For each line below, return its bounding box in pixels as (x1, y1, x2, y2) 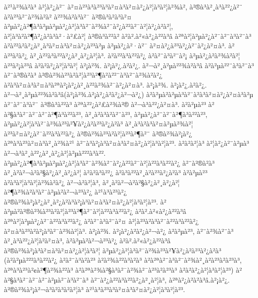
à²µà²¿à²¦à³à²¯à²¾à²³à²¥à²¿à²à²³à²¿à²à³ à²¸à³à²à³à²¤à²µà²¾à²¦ (4, 118, 193, 129)
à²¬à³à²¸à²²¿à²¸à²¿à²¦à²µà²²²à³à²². (4, 147, 106, 158)
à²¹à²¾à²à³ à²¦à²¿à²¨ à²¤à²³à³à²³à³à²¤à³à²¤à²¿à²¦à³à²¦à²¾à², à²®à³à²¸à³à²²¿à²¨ (4, 1, 243, 11)
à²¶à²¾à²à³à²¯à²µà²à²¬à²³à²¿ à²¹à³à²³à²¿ (4, 187, 127, 197)
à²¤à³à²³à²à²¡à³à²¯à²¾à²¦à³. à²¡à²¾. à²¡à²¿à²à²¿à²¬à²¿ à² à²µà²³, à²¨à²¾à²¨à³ (4, 225, 234, 236)
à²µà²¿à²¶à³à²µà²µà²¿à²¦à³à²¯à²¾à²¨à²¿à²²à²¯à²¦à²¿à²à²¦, (4, 21, 173, 31)
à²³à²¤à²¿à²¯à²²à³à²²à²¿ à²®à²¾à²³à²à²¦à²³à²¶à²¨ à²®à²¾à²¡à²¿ (4, 128, 192, 138)
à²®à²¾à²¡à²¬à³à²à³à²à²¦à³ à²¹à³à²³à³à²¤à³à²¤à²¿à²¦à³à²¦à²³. (4, 284, 185, 295)
